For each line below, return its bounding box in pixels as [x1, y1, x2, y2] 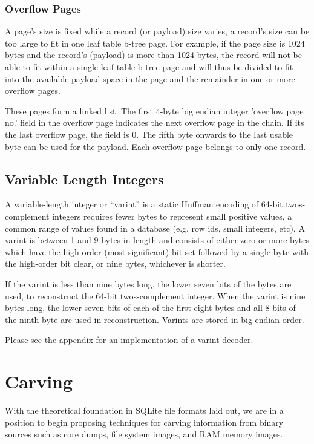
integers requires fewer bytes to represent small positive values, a [52, 209, 292, 222]
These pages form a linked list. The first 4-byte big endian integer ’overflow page [5, 104, 304, 117]
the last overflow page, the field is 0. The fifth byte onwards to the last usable [5, 128, 293, 140]
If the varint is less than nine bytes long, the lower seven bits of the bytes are [5, 277, 292, 290]
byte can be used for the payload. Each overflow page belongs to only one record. [5, 140, 306, 152]
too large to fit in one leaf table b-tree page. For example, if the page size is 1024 [5, 36, 305, 49]
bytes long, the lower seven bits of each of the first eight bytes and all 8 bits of [5, 301, 296, 314]
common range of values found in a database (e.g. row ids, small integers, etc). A [5, 221, 305, 234]
